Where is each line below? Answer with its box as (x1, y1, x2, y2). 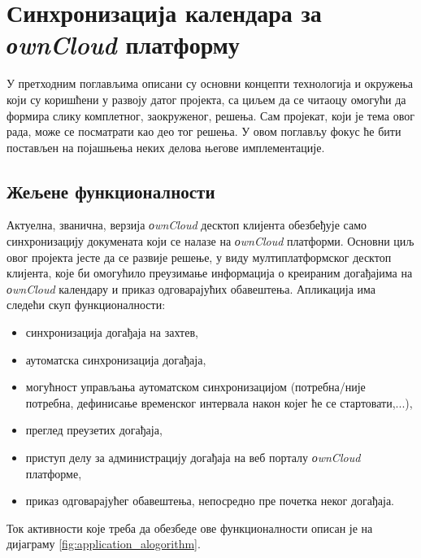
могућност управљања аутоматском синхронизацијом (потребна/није (25, 378, 366, 395)
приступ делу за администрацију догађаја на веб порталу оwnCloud (25, 449, 361, 466)
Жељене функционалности (7, 178, 215, 203)
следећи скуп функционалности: (7, 296, 166, 313)
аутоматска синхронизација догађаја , (25, 351, 206, 368)
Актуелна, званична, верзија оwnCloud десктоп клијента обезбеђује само (7, 216, 367, 233)
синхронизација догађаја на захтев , (25, 324, 198, 341)
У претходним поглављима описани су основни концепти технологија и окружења (7, 75, 414, 92)
